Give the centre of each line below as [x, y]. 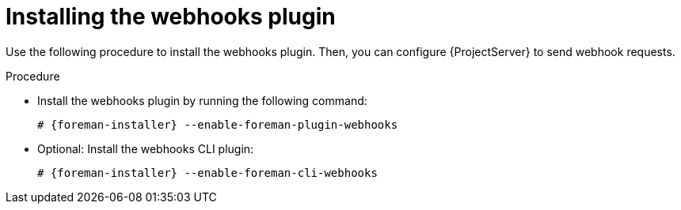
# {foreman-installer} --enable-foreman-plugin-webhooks [218, 124]
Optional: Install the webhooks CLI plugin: [146, 148]
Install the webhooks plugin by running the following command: [202, 100]
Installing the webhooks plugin [171, 17]
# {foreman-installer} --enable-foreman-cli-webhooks [207, 172]
